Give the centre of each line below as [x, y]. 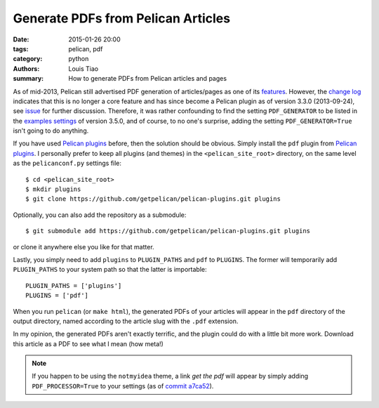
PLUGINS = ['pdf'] [57, 296]
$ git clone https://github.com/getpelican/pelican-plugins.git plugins [153, 199]
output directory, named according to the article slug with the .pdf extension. [126, 321]
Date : [21, 39]
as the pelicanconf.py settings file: [67, 163]
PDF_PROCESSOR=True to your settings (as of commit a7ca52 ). [123, 386]
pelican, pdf [86, 48]
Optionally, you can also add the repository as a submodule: [100, 215]
